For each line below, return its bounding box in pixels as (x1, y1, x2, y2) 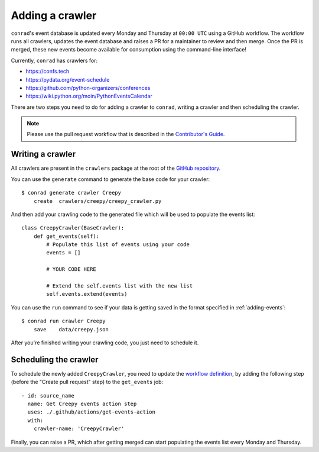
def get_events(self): (33, 233, 100, 240)
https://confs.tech (25, 68, 70, 75)
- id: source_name (21, 392, 75, 399)
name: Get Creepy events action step (27, 401, 137, 408)
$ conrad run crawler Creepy (21, 318, 106, 325)
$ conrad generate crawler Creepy (21, 189, 121, 196)
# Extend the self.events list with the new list (46, 283, 193, 289)
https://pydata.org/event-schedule (25, 76, 110, 83)
